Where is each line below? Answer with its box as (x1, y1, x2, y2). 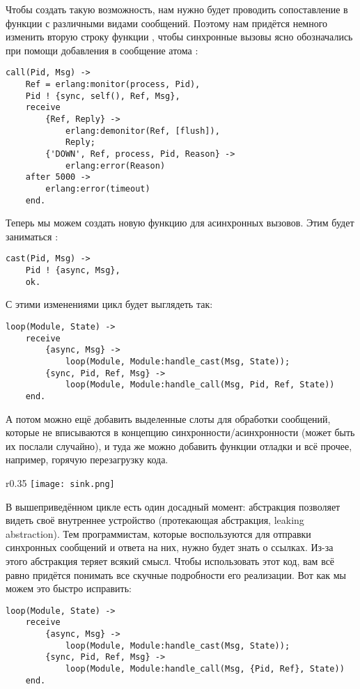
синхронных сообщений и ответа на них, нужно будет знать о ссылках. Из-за (6, 540, 334, 555)
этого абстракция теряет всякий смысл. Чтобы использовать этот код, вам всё (6, 554, 335, 568)
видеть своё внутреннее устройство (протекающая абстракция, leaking (6, 513, 304, 527)
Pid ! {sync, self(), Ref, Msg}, (25, 91, 180, 101)
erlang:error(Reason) (65, 160, 166, 171)
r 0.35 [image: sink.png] (6, 475, 115, 490)
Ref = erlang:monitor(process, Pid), (25, 79, 201, 90)
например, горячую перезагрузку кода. (6, 452, 169, 467)
